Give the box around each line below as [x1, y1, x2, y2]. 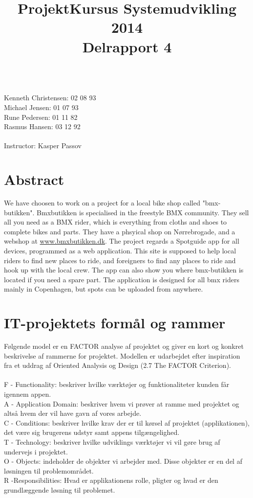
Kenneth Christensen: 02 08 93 [4, 92, 96, 103]
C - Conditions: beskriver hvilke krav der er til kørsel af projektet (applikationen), [4, 417, 250, 428]
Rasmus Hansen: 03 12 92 [4, 121, 81, 132]
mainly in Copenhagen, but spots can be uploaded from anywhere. [4, 284, 203, 294]
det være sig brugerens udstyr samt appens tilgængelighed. [4, 427, 180, 437]
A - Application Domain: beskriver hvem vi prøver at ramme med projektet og [4, 398, 239, 408]
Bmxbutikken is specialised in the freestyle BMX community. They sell [37, 207, 249, 217]
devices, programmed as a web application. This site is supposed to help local [4, 246, 236, 255]
